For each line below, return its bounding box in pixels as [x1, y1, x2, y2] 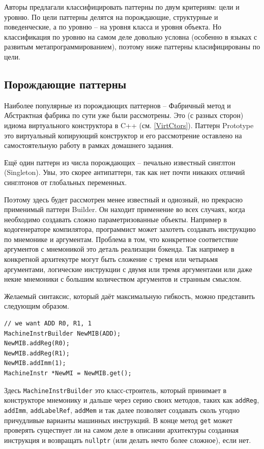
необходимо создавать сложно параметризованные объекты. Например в [4, 214, 227, 224]
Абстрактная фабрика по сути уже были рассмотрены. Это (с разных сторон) [4, 110, 244, 121]
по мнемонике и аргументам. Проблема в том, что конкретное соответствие [4, 233, 239, 244]
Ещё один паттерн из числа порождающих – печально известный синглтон [4, 157, 236, 167]
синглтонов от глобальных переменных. [4, 176, 127, 187]
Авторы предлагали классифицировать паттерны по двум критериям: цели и [4, 2, 240, 12]
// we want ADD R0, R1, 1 [4, 320, 92, 327]
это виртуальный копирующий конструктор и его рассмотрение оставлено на [4, 130, 242, 140]
